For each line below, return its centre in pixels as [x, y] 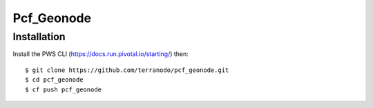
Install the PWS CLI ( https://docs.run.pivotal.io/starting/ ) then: [101, 54]
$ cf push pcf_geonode [64, 89]
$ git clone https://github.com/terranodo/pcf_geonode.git [127, 70]
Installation [39, 37]
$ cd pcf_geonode [54, 80]
